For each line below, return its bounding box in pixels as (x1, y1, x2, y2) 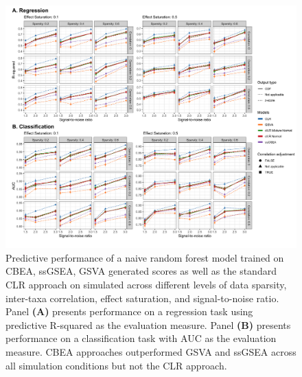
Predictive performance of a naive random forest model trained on (5, 250, 284, 264)
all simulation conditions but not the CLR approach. (5, 358, 227, 372)
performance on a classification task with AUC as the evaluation (5, 331, 277, 345)
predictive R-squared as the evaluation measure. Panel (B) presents (5, 317, 291, 332)
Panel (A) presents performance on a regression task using (5, 304, 253, 319)
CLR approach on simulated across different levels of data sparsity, (5, 277, 287, 291)
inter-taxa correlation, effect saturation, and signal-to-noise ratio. (5, 290, 279, 305)
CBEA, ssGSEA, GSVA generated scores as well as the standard (5, 264, 277, 278)
